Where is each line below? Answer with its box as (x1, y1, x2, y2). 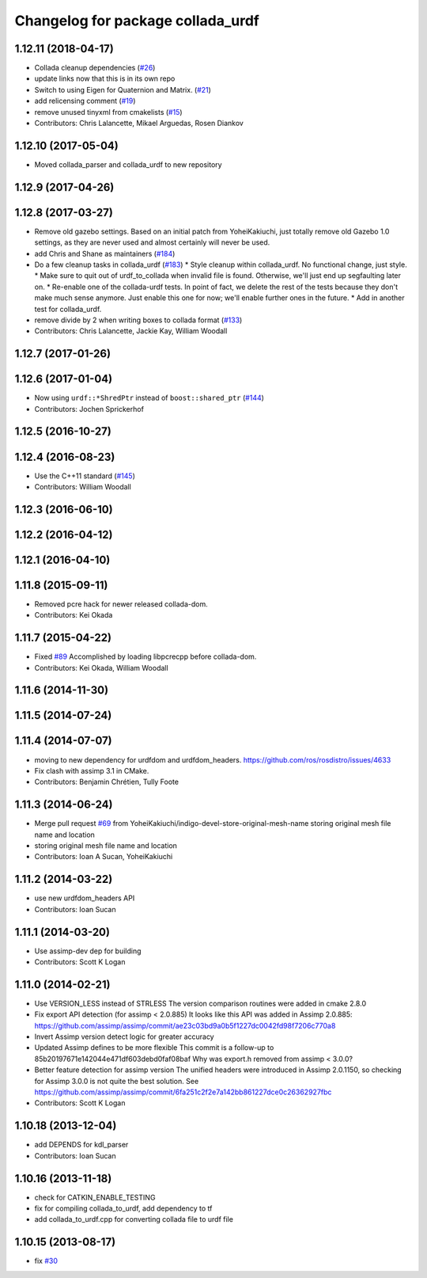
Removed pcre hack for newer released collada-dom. (34, 599, 209, 609)
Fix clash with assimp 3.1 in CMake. (34, 766, 149, 775)
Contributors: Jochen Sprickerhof (34, 404, 144, 413)
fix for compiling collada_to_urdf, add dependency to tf (34, 1204, 213, 1213)
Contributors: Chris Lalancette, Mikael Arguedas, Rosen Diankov (34, 119, 244, 128)
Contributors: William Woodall (34, 481, 132, 491)
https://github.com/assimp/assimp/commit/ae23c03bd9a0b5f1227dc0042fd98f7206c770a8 (34, 1021, 336, 1030)
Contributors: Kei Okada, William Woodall (34, 663, 169, 672)
